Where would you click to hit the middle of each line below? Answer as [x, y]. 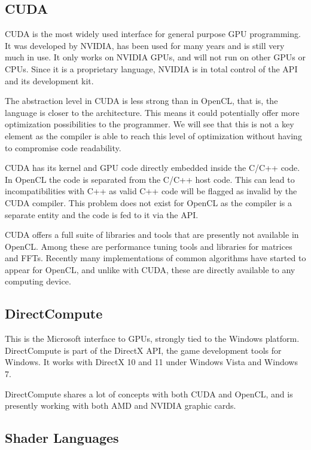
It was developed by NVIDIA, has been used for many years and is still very [145, 45]
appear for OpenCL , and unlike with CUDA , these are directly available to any [150, 269]
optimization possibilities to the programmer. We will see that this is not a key [150, 124]
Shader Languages [62, 438]
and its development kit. [49, 80]
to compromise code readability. [63, 147]
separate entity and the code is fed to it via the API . [102, 214]
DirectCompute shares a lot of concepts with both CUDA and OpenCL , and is [149, 394]
